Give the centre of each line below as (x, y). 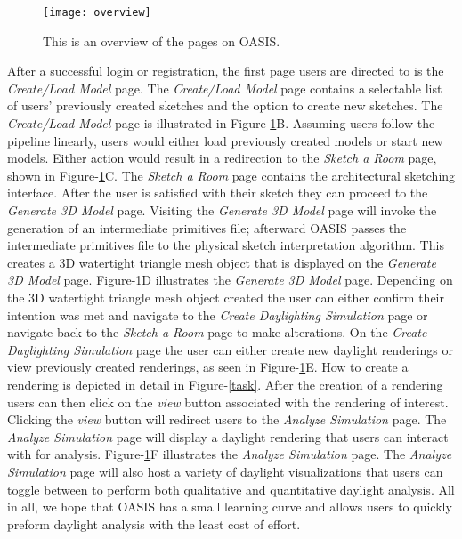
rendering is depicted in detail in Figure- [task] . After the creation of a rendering (225, 384)
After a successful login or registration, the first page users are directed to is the (226, 71)
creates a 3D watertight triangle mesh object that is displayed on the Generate (222, 262)
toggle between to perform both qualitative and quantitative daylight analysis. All (231, 489)
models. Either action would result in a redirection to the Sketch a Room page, (222, 158)
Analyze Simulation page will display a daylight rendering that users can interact (228, 436)
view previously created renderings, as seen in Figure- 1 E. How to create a (208, 367)
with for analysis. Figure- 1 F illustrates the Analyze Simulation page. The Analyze (230, 454)
